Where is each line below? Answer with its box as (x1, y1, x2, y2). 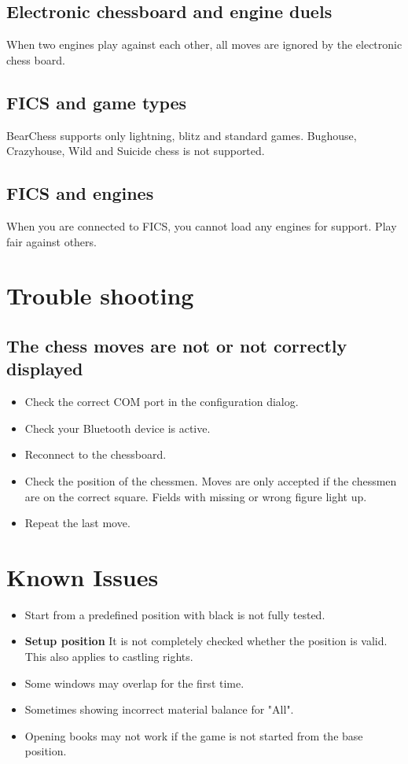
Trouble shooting (6, 279, 194, 312)
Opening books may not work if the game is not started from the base (24, 727, 363, 744)
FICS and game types (6, 90, 187, 114)
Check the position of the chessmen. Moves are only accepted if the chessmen (24, 472, 397, 489)
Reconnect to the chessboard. (24, 446, 167, 463)
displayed (6, 356, 83, 381)
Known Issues (6, 560, 159, 592)
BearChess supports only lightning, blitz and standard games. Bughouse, (6, 127, 357, 143)
